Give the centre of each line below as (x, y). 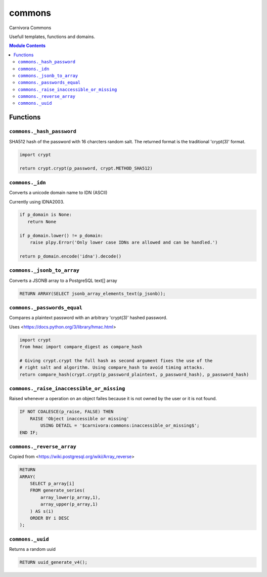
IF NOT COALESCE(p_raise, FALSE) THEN (67, 412)
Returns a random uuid (32, 549)
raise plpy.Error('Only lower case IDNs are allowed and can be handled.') (124, 243)
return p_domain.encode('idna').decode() (70, 256)
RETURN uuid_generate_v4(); (53, 562)
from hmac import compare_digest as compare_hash (81, 347)
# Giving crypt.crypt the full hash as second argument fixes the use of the (116, 360)
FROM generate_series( (57, 491)
